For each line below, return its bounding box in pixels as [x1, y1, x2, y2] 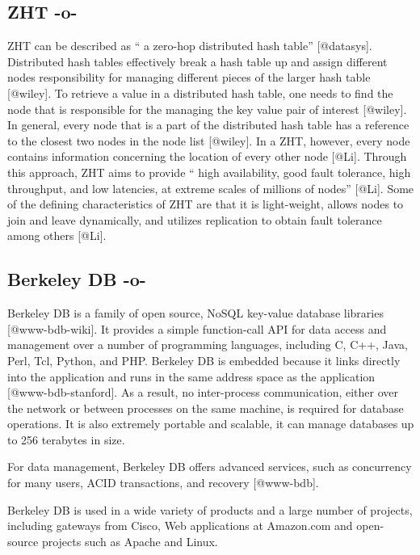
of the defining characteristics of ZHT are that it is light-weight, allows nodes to [7, 196, 404, 212]
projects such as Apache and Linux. [41, 532, 218, 549]
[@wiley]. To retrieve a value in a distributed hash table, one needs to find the [7, 84, 393, 101]
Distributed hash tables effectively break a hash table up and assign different [7, 53, 388, 69]
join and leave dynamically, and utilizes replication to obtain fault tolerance [7, 211, 382, 228]
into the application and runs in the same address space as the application [7, 368, 376, 385]
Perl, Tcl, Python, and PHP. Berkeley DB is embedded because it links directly [7, 351, 401, 368]
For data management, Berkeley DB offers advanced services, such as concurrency [7, 458, 412, 475]
